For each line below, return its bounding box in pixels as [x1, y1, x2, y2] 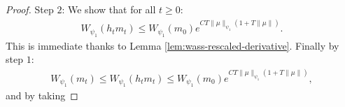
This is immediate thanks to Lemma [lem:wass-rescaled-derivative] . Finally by [6, 38, 339, 52]
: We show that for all [62, 2, 156, 16]
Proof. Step [6, 2, 54, 16]
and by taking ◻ [6, 88, 78, 103]
